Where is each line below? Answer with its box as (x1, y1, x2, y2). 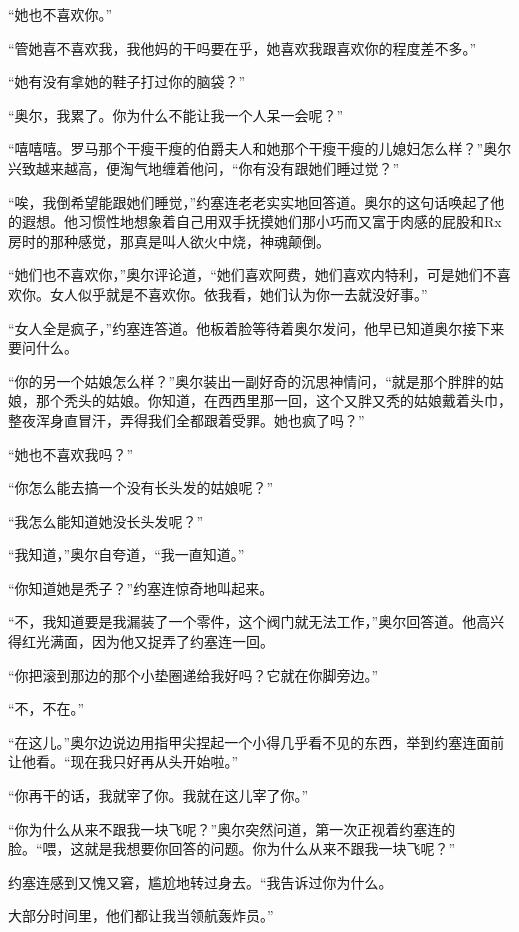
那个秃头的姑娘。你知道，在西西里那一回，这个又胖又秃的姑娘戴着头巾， (35, 390, 512, 411)
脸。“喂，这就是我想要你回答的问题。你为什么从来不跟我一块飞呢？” (8, 838, 456, 859)
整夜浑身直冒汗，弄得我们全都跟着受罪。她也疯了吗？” (8, 409, 365, 430)
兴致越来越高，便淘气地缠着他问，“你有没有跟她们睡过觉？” (8, 157, 400, 178)
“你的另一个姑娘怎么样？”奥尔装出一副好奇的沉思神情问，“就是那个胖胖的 (8, 370, 490, 391)
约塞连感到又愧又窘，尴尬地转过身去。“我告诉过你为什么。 (8, 871, 393, 892)
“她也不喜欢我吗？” (8, 443, 134, 464)
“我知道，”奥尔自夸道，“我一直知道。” (8, 544, 245, 565)
